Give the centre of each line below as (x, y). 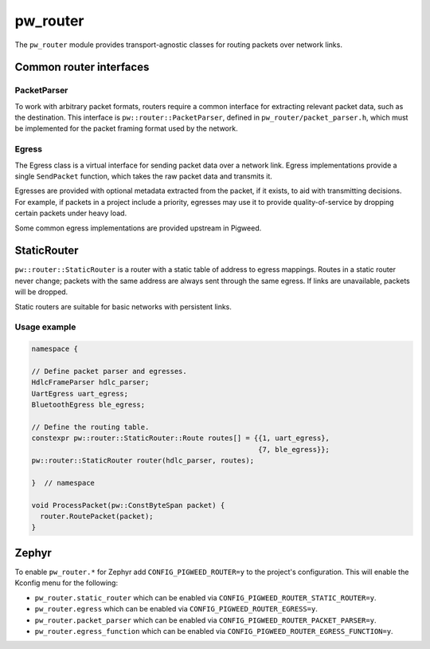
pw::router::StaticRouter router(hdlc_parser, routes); (143, 461)
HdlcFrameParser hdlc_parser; (90, 382)
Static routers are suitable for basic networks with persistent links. (123, 306)
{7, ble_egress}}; (294, 449)
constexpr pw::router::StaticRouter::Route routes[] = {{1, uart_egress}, (181, 438)
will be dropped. (41, 292)
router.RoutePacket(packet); (97, 517)
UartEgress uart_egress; (80, 393)
